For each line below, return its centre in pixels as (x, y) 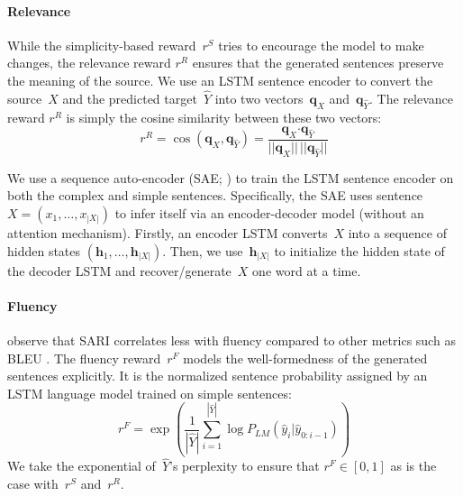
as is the (413, 466)
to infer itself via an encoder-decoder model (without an (269, 213)
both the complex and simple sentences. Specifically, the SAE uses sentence (215, 195)
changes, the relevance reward (89, 63)
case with (33, 483)
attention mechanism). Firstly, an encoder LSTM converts (168, 233)
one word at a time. (307, 270)
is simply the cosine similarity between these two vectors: (224, 117)
